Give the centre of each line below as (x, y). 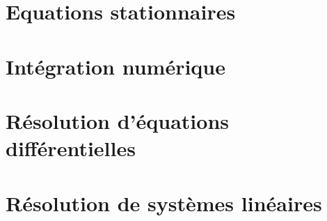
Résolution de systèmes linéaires (164, 203)
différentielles (71, 148)
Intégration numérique (115, 66)
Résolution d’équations (117, 120)
